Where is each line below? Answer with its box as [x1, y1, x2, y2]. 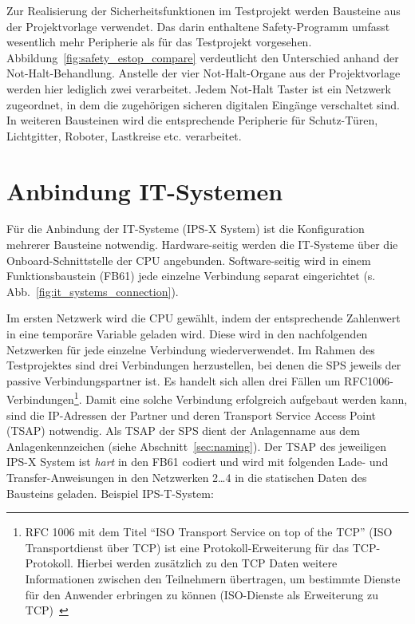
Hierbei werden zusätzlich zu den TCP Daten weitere [77, 555, 338, 571]
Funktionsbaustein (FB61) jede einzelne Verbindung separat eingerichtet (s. [6, 267, 376, 284]
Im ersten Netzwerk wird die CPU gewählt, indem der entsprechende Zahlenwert [6, 310, 401, 326]
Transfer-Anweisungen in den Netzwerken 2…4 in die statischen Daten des [6, 469, 367, 486]
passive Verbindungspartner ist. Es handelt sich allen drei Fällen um [6, 372, 341, 389]
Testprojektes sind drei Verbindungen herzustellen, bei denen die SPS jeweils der [6, 357, 401, 373]
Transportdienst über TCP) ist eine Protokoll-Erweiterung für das [25, 539, 350, 555]
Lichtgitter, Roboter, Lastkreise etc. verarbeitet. [6, 127, 242, 144]
